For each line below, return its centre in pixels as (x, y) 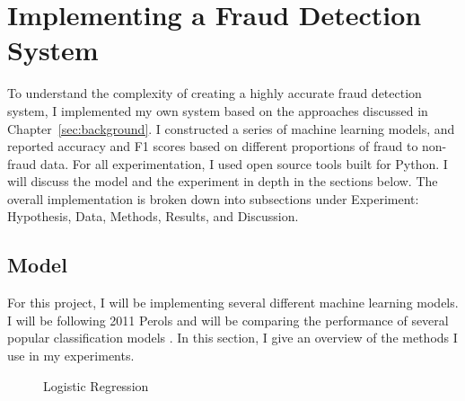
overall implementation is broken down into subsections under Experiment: (213, 198)
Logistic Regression (96, 385)
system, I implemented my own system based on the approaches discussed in (218, 110)
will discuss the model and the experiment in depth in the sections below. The (223, 181)
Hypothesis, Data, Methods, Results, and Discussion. (153, 216)
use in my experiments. (71, 356)
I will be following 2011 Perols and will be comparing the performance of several (228, 320)
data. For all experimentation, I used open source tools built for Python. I (244, 163)
